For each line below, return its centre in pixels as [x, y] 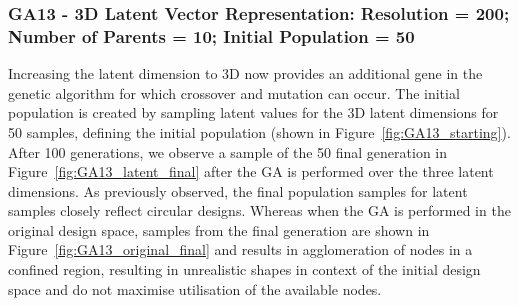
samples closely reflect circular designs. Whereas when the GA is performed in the [259, 210]
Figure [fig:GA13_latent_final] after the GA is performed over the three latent [251, 171]
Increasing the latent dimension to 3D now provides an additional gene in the [245, 73]
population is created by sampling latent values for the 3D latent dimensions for [253, 112]
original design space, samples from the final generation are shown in [219, 229]
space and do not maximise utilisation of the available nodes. [195, 288]
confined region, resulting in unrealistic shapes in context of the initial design [244, 269]
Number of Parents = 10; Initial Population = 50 [211, 35]
